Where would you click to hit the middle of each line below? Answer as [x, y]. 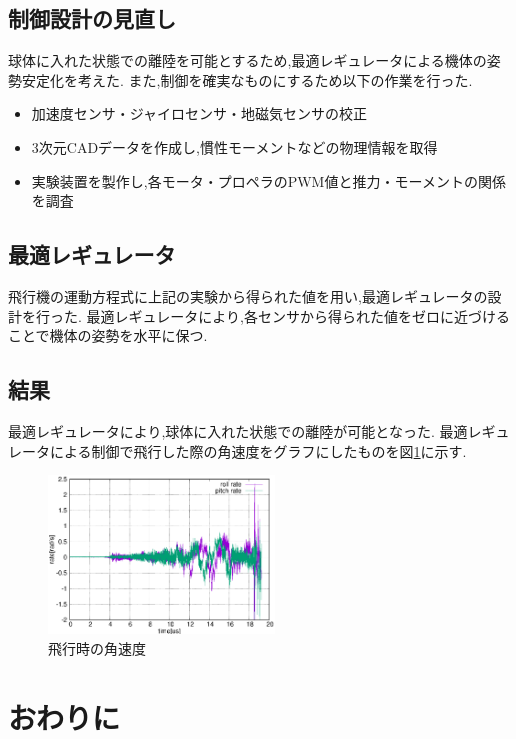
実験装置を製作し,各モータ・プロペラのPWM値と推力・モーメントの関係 [268, 180]
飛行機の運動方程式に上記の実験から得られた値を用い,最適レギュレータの [248, 295]
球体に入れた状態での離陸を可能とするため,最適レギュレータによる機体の [247, 60]
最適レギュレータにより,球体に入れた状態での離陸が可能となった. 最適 [238, 430]
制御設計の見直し [92, 18]
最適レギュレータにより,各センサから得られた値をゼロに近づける [298, 315]
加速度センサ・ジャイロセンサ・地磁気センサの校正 [199, 113]
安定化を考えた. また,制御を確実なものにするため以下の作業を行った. [247, 79]
